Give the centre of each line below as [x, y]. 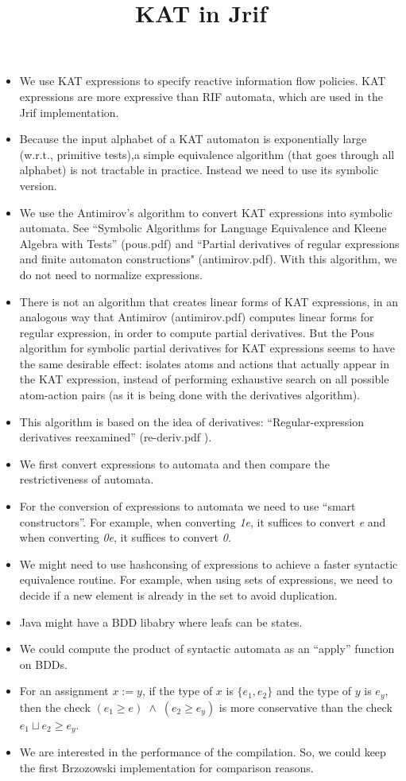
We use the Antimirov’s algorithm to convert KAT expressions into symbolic [206, 212]
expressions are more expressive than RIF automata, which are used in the [201, 96]
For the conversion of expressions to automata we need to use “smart [188, 506]
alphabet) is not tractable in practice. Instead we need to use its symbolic [199, 170]
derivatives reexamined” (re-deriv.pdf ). [116, 437]
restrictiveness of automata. [87, 479]
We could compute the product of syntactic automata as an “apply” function [207, 649]
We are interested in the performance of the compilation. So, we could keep [203, 752]
